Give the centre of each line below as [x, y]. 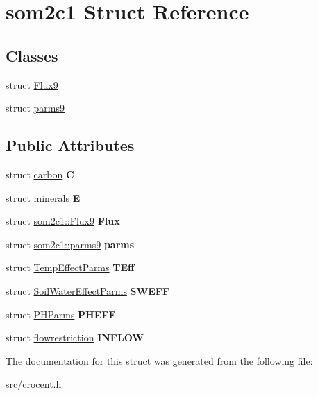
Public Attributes [70, 145]
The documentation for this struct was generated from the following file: [159, 360]
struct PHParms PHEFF [61, 314]
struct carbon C [40, 174]
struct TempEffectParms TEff [70, 267]
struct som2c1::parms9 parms [70, 244]
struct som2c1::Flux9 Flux [63, 221]
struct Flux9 [32, 84]
